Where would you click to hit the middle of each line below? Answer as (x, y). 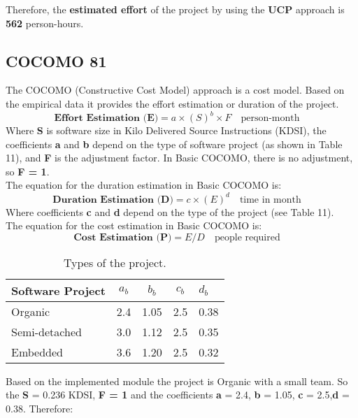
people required (247, 237)
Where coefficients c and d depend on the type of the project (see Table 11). (170, 211)
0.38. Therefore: (40, 408)
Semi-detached (46, 331)
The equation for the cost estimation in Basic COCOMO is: (134, 225)
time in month (270, 200)
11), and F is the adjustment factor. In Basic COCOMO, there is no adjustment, (179, 158)
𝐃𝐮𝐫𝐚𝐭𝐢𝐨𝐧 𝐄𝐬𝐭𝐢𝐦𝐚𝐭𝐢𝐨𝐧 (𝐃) (113, 200)
